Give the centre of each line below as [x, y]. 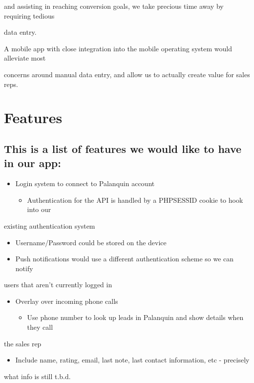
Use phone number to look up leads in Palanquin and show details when [135, 317]
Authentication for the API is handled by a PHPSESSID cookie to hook [135, 200]
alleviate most [25, 58]
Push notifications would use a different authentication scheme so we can [125, 259]
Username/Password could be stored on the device [91, 242]
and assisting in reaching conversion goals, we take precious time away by [114, 6]
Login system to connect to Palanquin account [85, 183]
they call [40, 327]
